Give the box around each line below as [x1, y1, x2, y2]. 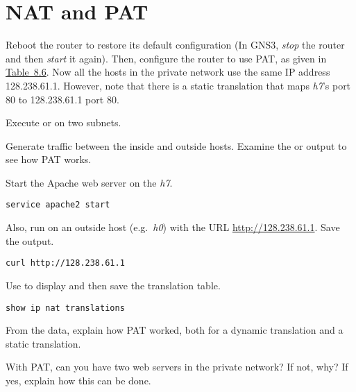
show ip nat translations [6, 302, 125, 313]
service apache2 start [6, 200, 110, 210]
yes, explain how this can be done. [6, 373, 151, 387]
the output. [6, 233, 54, 248]
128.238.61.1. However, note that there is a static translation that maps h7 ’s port [6, 78, 351, 92]
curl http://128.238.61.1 [6, 258, 125, 269]
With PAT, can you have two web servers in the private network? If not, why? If [6, 359, 348, 374]
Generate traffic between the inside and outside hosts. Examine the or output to [6, 138, 347, 153]
